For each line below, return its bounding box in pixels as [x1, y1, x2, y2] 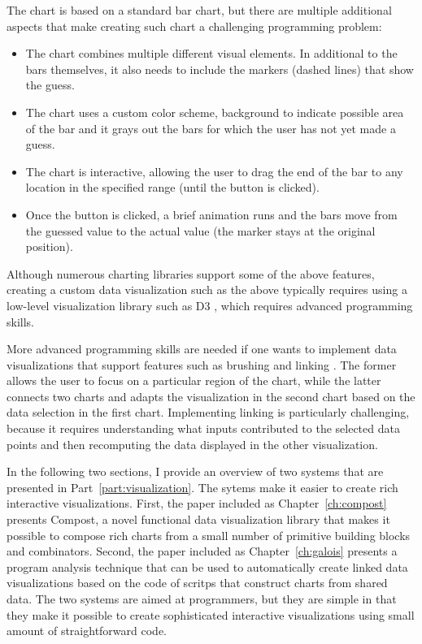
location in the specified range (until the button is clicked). [25, 179, 320, 196]
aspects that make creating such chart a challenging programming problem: [7, 17, 382, 34]
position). [25, 238, 73, 255]
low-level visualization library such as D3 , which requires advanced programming [7, 296, 413, 313]
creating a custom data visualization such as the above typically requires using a [7, 281, 407, 298]
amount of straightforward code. [7, 622, 167, 639]
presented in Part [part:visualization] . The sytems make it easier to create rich [7, 478, 398, 495]
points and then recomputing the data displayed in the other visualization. [7, 435, 378, 452]
